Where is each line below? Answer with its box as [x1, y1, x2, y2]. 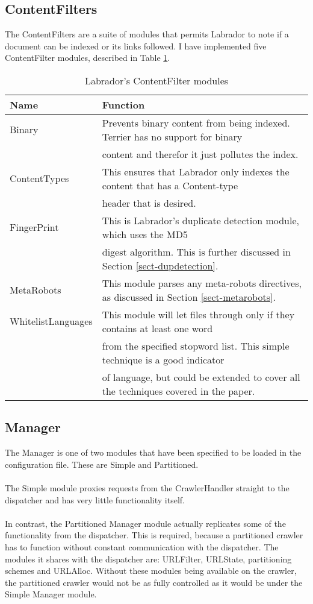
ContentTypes [10, 171, 69, 186]
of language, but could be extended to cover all [102, 370, 300, 384]
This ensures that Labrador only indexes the [102, 164, 290, 178]
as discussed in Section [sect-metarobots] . [102, 289, 276, 304]
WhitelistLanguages [10, 314, 93, 329]
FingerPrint [10, 220, 59, 234]
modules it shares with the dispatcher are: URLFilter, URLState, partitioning [5, 552, 292, 565]
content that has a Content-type [102, 178, 238, 192]
